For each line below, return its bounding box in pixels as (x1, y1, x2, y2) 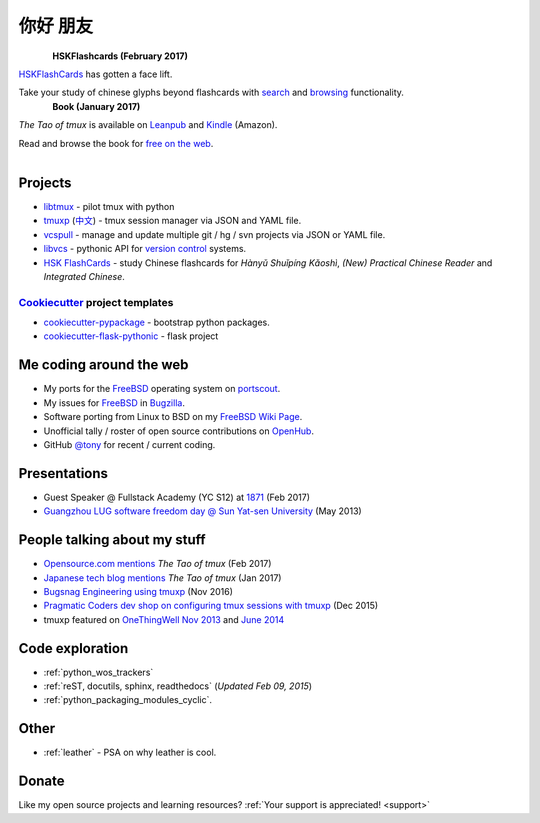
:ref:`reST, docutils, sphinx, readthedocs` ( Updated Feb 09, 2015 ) (43, 680, 313, 692)
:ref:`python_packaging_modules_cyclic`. (43, 694, 213, 706)
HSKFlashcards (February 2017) (52, 50, 189, 62)
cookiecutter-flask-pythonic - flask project (43, 330, 219, 342)
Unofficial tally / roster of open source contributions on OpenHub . (43, 425, 315, 437)
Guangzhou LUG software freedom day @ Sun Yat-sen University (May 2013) (43, 505, 362, 517)
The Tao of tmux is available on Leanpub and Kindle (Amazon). (18, 119, 278, 131)
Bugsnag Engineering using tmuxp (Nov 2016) (43, 585, 234, 597)
